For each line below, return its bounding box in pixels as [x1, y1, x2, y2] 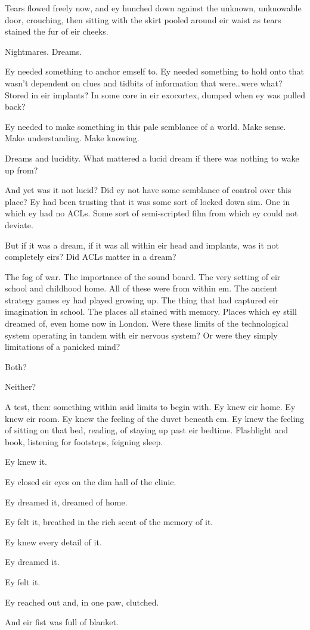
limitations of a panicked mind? [5, 340, 120, 353]
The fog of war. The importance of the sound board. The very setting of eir [5, 270, 281, 283]
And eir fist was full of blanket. [5, 616, 119, 628]
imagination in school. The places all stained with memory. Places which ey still [5, 305, 297, 318]
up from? [5, 163, 38, 176]
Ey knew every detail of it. [5, 535, 102, 548]
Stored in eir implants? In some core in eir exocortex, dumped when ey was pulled [5, 88, 306, 101]
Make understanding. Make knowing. [5, 132, 139, 144]
